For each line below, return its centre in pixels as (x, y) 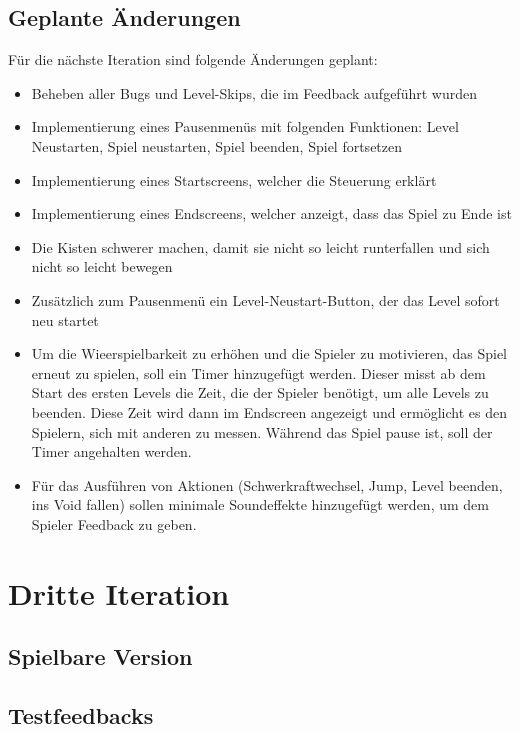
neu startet (65, 319)
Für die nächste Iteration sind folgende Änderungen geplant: (193, 59)
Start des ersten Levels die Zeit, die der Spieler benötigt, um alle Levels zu (260, 392)
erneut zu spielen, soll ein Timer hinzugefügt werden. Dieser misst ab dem (258, 372)
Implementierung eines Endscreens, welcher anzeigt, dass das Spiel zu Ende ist (271, 213)
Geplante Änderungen (124, 17)
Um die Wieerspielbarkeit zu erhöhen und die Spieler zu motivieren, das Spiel (269, 353)
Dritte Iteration (119, 592)
